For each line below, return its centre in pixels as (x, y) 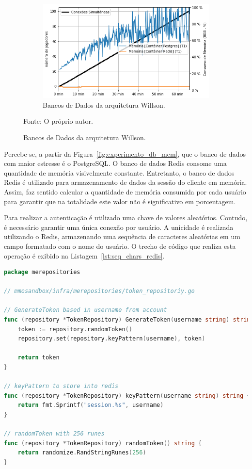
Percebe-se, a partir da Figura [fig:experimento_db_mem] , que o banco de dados (125, 154)
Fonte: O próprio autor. (58, 121)
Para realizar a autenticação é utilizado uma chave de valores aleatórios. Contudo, (126, 218)
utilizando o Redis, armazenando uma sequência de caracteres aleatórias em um (122, 236)
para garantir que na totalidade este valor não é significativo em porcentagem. (120, 201)
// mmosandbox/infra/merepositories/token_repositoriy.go (99, 291)
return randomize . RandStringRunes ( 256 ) (82, 453)
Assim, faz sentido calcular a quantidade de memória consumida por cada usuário (125, 191)
